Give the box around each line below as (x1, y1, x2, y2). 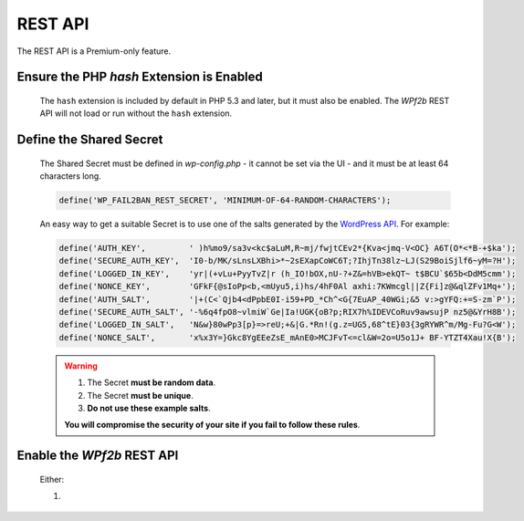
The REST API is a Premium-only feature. (16, 46, 172, 57)
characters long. (39, 171, 102, 182)
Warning (64, 360, 98, 371)
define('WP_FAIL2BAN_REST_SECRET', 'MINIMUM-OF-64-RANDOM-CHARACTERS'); (58, 195, 392, 205)
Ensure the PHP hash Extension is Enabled (16, 69, 264, 85)
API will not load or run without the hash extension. (39, 108, 233, 119)
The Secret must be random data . (87, 377, 216, 388)
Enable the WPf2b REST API (16, 448, 179, 464)
